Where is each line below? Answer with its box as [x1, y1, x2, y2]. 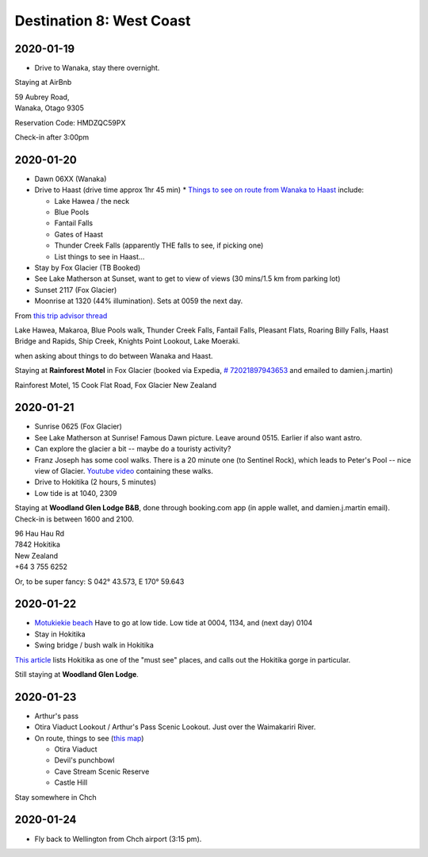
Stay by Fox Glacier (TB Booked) [34, 263, 141, 273]
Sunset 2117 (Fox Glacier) [34, 285, 117, 294]
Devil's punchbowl [54, 755, 115, 765]
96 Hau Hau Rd [14, 528, 65, 538]
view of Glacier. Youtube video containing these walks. [34, 467, 214, 476]
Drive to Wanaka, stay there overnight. [34, 63, 160, 73]
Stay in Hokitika [34, 629, 86, 639]
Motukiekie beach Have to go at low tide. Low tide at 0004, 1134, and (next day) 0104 [34, 618, 313, 628]
